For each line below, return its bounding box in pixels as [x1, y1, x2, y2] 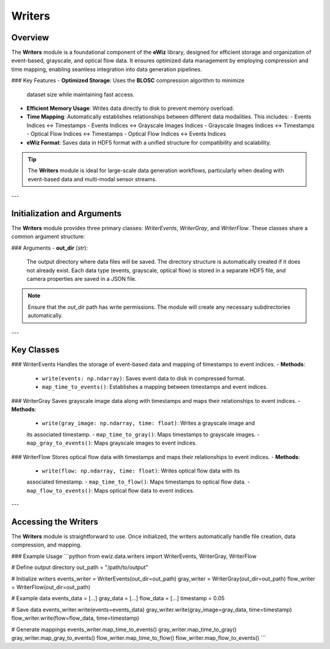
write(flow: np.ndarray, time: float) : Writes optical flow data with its [42, 467, 240, 474]
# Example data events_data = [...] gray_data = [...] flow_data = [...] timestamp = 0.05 [11, 595, 225, 602]
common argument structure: [11, 233, 86, 241]
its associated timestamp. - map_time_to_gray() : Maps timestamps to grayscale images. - [26, 430, 260, 438]
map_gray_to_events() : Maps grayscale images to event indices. [26, 440, 197, 447]
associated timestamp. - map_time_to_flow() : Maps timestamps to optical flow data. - [26, 478, 250, 485]
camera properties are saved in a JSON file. [26, 275, 137, 282]
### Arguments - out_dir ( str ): [11, 244, 88, 252]
